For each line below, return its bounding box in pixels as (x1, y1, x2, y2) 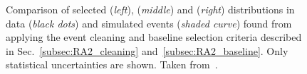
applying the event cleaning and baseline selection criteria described (6, 30, 302, 44)
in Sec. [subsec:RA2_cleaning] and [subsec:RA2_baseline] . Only (6, 43, 288, 58)
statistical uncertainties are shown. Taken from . (6, 57, 218, 72)
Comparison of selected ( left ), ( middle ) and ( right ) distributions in (6, 2, 295, 16)
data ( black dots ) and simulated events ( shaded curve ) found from (6, 16, 292, 30)
